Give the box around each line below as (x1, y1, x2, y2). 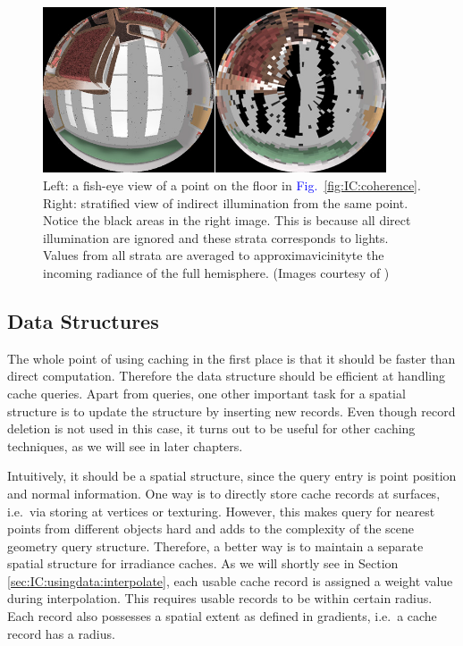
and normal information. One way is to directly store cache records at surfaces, (7, 483, 441, 502)
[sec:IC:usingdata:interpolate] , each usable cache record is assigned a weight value (7, 571, 453, 590)
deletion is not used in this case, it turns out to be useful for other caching (7, 419, 416, 438)
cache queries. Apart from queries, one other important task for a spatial (7, 383, 406, 402)
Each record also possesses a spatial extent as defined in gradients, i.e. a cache (7, 607, 437, 625)
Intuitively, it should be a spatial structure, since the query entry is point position (7, 466, 457, 485)
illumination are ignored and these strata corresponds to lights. (43, 228, 389, 247)
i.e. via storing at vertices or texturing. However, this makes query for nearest (7, 501, 435, 520)
